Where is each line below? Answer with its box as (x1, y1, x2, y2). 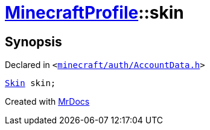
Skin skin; (5, 78, 56, 88)
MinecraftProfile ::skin (5, 2, 184, 23)
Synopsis (5, 34, 62, 49)
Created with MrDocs (5, 96, 90, 107)
